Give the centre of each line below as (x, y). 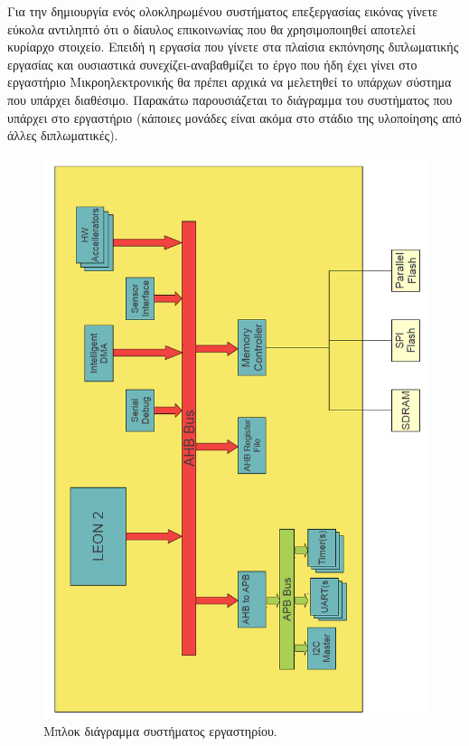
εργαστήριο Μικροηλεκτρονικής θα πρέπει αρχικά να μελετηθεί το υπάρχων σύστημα (230, 82)
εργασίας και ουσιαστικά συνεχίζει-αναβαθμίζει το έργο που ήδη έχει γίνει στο (212, 64)
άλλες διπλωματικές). (63, 135)
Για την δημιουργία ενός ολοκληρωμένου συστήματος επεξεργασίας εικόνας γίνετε (223, 11)
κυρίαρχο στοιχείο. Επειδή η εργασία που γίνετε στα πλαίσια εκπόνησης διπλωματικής (233, 47)
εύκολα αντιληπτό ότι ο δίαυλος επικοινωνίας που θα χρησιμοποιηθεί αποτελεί (211, 28)
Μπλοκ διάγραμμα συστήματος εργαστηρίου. (160, 731)
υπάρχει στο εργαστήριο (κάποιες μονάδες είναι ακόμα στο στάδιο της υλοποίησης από (234, 117)
